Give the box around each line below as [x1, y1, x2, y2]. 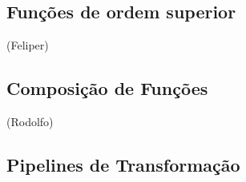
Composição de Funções [6, 76, 208, 101]
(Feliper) [6, 37, 49, 53]
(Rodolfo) [6, 113, 54, 129]
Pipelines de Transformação [6, 152, 240, 176]
